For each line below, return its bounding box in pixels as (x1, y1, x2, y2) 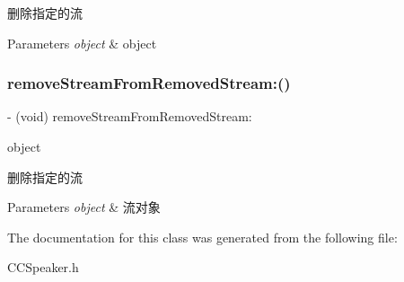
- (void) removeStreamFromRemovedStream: (7, 107, 252, 126)
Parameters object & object (7, 33, 157, 52)
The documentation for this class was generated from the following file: (7, 227, 398, 246)
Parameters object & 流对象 (7, 198, 161, 216)
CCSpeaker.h (7, 258, 79, 277)
